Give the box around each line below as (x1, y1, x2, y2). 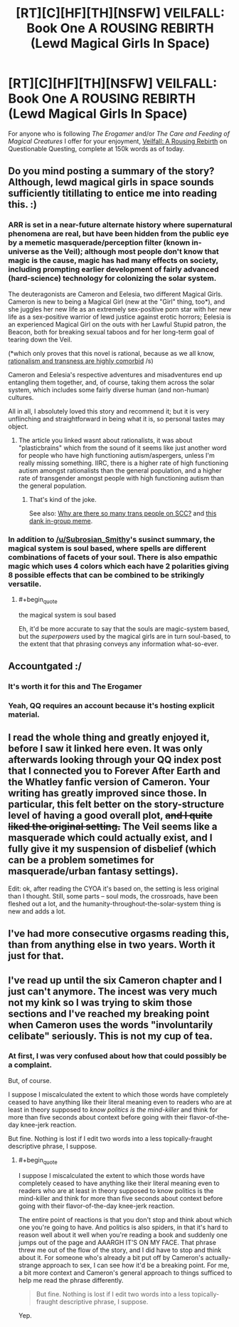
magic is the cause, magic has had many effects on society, (8, 255, 219, 265)
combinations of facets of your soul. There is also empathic (8, 552, 218, 562)
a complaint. (8, 1060, 53, 1070)
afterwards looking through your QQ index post (8, 754, 222, 766)
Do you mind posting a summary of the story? (8, 165, 215, 178)
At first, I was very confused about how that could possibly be (8, 1051, 227, 1061)
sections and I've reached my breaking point (8, 1008, 210, 1020)
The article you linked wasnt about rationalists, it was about (18, 436, 193, 444)
